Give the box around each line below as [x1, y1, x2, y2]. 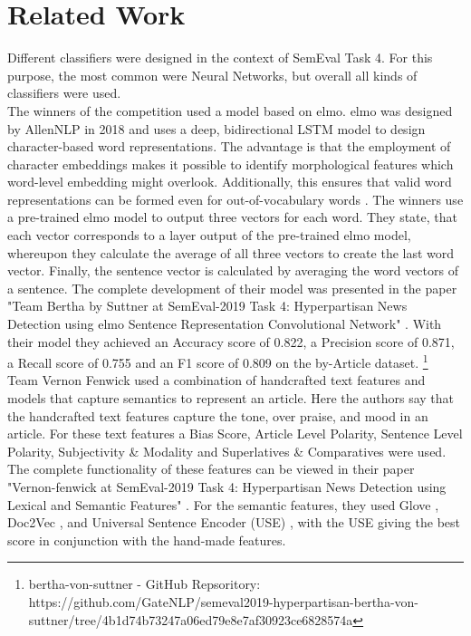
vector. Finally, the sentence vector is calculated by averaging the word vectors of [7, 261, 458, 280]
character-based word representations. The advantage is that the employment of [7, 137, 451, 156]
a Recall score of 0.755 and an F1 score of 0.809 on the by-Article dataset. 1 [7, 351, 428, 371]
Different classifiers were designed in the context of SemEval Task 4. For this [7, 48, 433, 67]
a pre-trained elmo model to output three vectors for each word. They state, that [7, 207, 457, 226]
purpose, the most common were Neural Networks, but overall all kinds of [7, 65, 418, 84]
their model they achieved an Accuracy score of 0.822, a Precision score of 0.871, [7, 332, 455, 351]
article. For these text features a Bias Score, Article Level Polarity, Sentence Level [7, 424, 463, 443]
